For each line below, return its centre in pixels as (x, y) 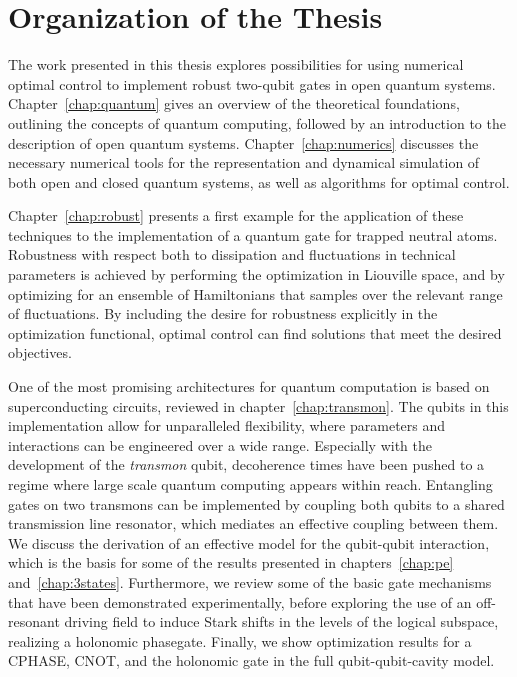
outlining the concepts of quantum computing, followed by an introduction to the (257, 122)
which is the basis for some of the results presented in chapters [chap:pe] (231, 562)
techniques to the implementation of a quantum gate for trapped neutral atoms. (253, 234)
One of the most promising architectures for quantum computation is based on (249, 386)
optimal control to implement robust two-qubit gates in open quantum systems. (252, 83)
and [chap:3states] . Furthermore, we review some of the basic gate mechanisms (250, 581)
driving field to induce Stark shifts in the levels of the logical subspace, (281, 621)
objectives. (40, 352)
